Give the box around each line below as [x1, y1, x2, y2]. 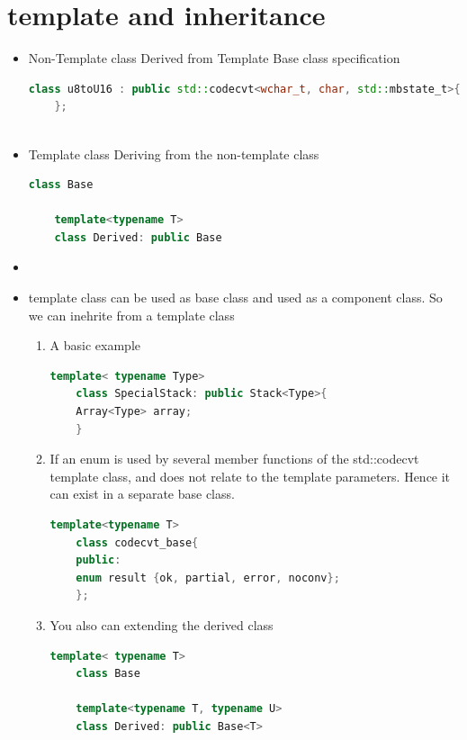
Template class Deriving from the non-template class [28, 144, 319, 163]
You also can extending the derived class [49, 615, 274, 634]
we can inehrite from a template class [28, 305, 235, 324]
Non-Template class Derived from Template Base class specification [28, 49, 400, 68]
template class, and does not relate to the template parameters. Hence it [49, 466, 451, 485]
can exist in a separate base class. [49, 484, 235, 503]
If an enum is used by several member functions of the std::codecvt [49, 449, 419, 468]
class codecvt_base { [76, 536, 199, 549]
